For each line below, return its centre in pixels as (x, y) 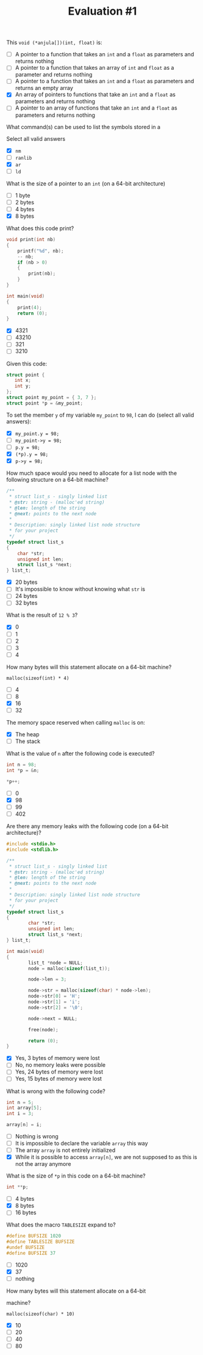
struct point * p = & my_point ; (45, 403)
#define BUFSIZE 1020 (34, 1236)
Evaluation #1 (102, 11)
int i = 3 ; (20, 1114)
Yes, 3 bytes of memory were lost (57, 1058)
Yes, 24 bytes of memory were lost (59, 1072)
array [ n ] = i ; (24, 1125)
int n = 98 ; (21, 765)
